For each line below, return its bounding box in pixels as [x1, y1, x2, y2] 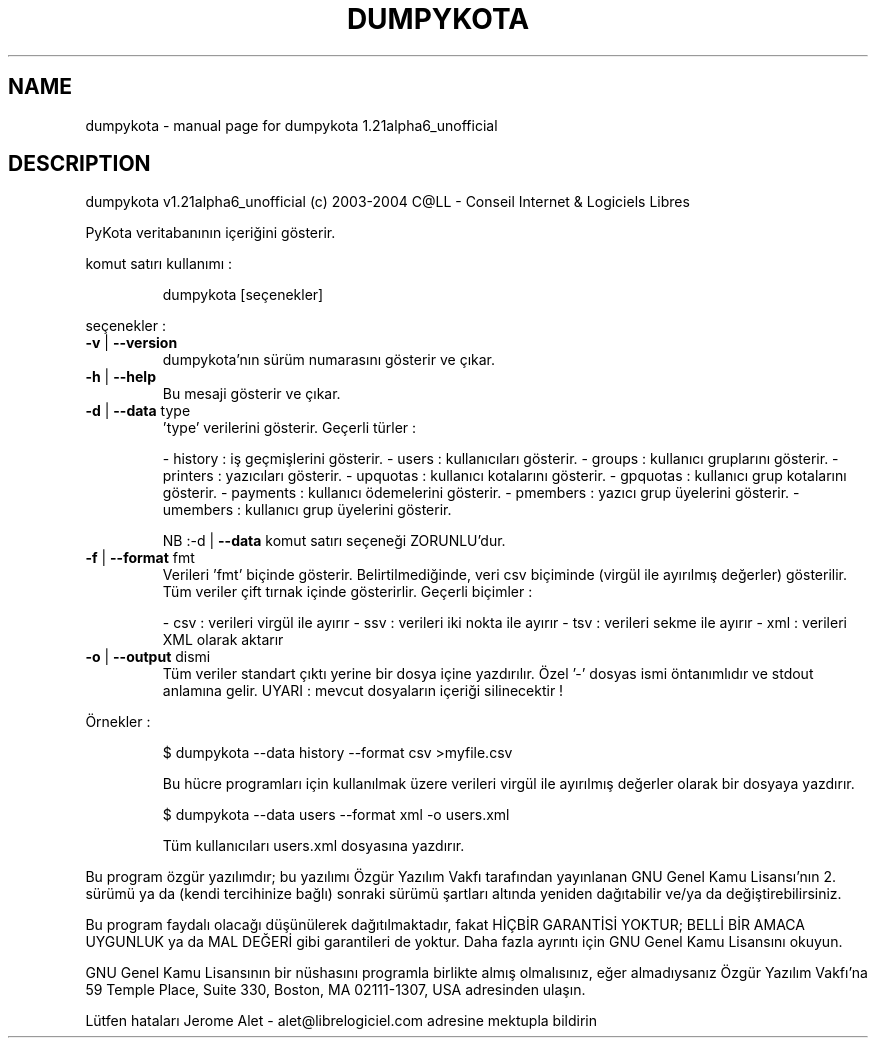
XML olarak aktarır [162, 631, 284, 649]
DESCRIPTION [8, 151, 151, 177]
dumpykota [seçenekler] [162, 286, 324, 304]
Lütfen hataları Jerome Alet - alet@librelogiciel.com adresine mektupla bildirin [85, 1012, 597, 1030]
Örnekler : [85, 713, 151, 731]
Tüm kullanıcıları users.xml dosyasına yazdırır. [162, 837, 465, 855]
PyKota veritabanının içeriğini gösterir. [85, 224, 336, 242]
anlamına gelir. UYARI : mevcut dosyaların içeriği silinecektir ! [162, 682, 564, 700]
